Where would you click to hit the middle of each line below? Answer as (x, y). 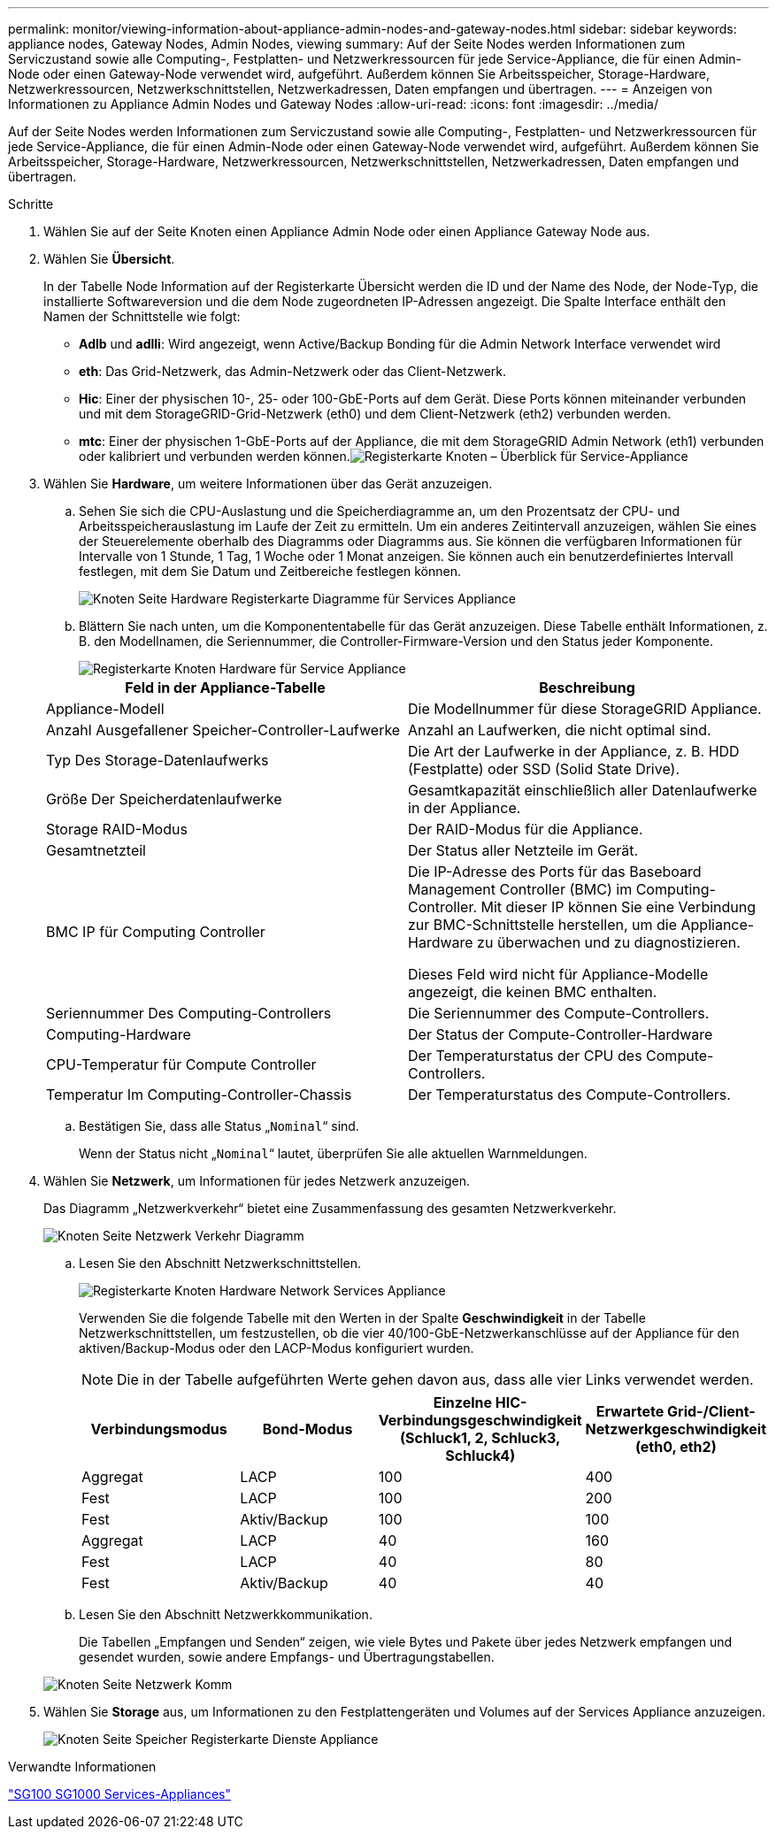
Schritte (31, 204)
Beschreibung (587, 688)
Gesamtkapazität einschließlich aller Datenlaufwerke (583, 790)
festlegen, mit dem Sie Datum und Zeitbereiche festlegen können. (270, 571)
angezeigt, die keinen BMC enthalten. (533, 992)
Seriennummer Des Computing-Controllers (189, 1013)
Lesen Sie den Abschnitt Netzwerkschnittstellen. (220, 1263)
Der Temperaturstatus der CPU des (525, 1056)
